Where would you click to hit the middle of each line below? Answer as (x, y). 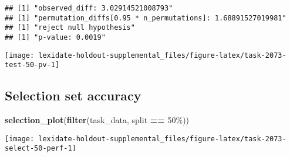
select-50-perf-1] (41, 149)
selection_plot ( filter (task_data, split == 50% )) (97, 120)
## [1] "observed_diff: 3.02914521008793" (89, 8)
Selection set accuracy (73, 95)
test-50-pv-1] (32, 65)
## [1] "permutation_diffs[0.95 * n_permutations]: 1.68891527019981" (146, 18)
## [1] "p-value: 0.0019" (55, 37)
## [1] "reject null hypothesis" (70, 28)
